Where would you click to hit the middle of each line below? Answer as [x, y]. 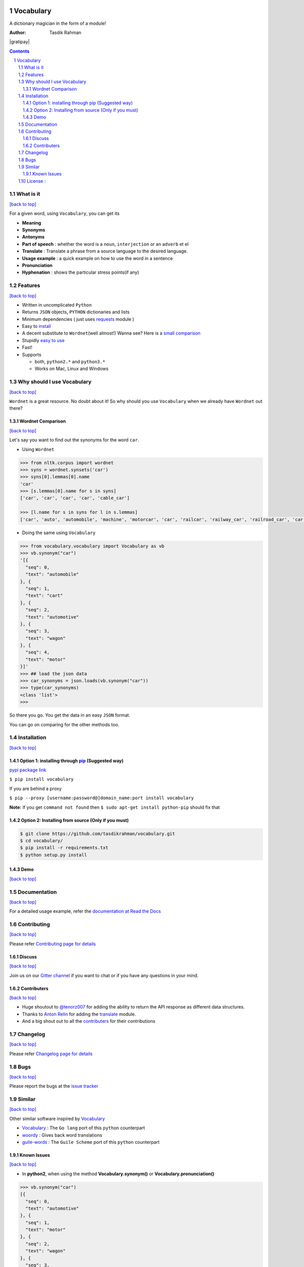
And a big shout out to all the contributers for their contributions [89, 1021]
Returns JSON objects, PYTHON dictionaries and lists [76, 312]
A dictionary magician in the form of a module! [58, 23]
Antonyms [33, 237]
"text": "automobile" [52, 574]
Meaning [32, 222]
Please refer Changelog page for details [51, 1054]
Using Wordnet [38, 449]
